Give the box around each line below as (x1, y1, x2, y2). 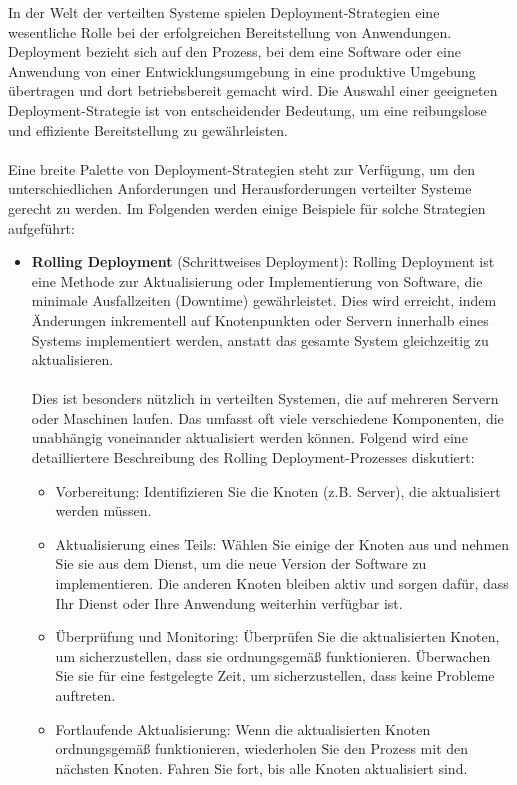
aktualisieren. (31, 349, 114, 370)
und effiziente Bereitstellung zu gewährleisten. (8, 119, 289, 140)
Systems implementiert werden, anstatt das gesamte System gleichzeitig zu (31, 329, 489, 350)
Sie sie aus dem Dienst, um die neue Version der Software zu (55, 553, 427, 574)
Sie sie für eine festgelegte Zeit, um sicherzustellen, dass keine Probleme (55, 665, 495, 686)
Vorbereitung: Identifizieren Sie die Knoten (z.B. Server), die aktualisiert (55, 480, 501, 501)
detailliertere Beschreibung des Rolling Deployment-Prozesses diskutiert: (31, 447, 475, 468)
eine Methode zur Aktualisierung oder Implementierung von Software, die (31, 270, 483, 291)
